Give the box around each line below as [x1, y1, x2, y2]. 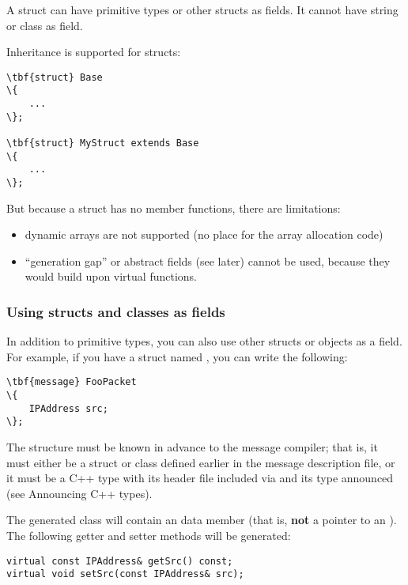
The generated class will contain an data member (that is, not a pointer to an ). [6, 511, 397, 528]
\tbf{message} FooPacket [6, 376, 137, 388]
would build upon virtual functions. [25, 268, 197, 285]
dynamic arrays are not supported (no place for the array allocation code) [25, 226, 383, 243]
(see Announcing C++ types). [6, 485, 153, 501]
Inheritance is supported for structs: [6, 43, 181, 60]
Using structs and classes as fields [6, 301, 225, 321]
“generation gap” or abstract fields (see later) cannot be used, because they [25, 252, 391, 269]
